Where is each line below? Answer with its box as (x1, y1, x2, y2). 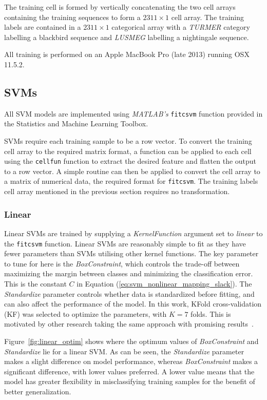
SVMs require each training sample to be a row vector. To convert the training (4, 136, 252, 146)
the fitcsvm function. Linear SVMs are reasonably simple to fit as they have (4, 238, 246, 249)
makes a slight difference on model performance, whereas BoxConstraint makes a (4, 356, 258, 367)
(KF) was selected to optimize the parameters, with (4, 308, 167, 319)
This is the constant (4, 278, 67, 289)
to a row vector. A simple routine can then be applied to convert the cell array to (4, 165, 260, 176)
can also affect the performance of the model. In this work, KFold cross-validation (4, 298, 262, 309)
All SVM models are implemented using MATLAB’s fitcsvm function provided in (4, 108, 263, 119)
